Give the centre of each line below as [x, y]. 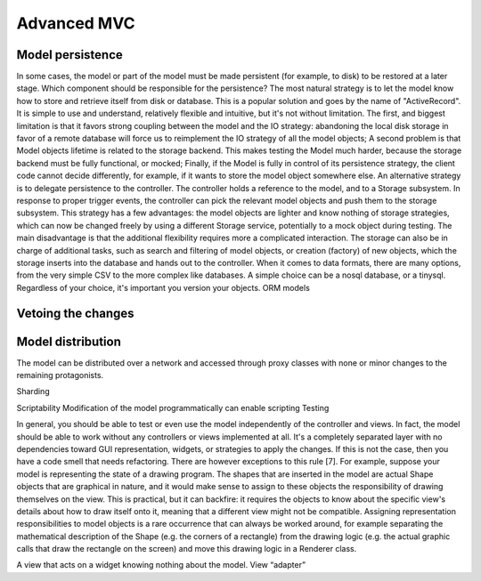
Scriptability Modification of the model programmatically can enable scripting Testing [173, 408]
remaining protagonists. [60, 375]
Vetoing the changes [75, 313]
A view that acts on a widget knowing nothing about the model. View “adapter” [161, 565]
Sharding [33, 391]
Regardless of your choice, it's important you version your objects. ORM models [163, 287]
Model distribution [69, 341]
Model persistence [70, 55]
